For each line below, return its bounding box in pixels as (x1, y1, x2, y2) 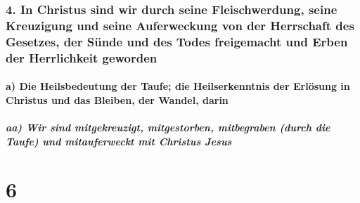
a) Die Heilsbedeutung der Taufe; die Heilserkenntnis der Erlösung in (6, 79, 350, 93)
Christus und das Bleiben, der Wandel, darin (6, 92, 229, 107)
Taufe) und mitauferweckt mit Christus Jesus (6, 133, 232, 148)
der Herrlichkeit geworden (6, 48, 157, 66)
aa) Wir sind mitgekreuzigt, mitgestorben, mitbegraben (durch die (6, 119, 330, 134)
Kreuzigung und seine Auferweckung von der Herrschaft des (6, 16, 354, 34)
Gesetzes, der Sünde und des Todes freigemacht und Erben (6, 32, 348, 50)
